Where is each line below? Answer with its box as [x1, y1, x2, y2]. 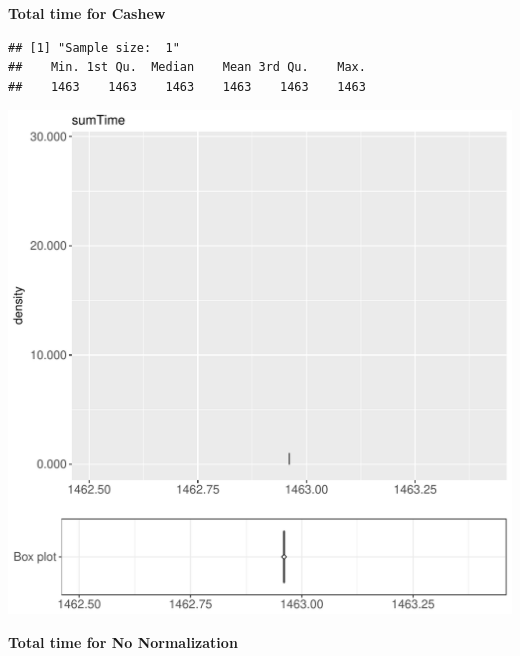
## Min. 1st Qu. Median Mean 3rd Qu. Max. [8, 60, 366, 75]
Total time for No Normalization [8, 631, 238, 652]
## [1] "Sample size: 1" [8, 40, 180, 55]
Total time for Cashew [8, 3, 166, 23]
